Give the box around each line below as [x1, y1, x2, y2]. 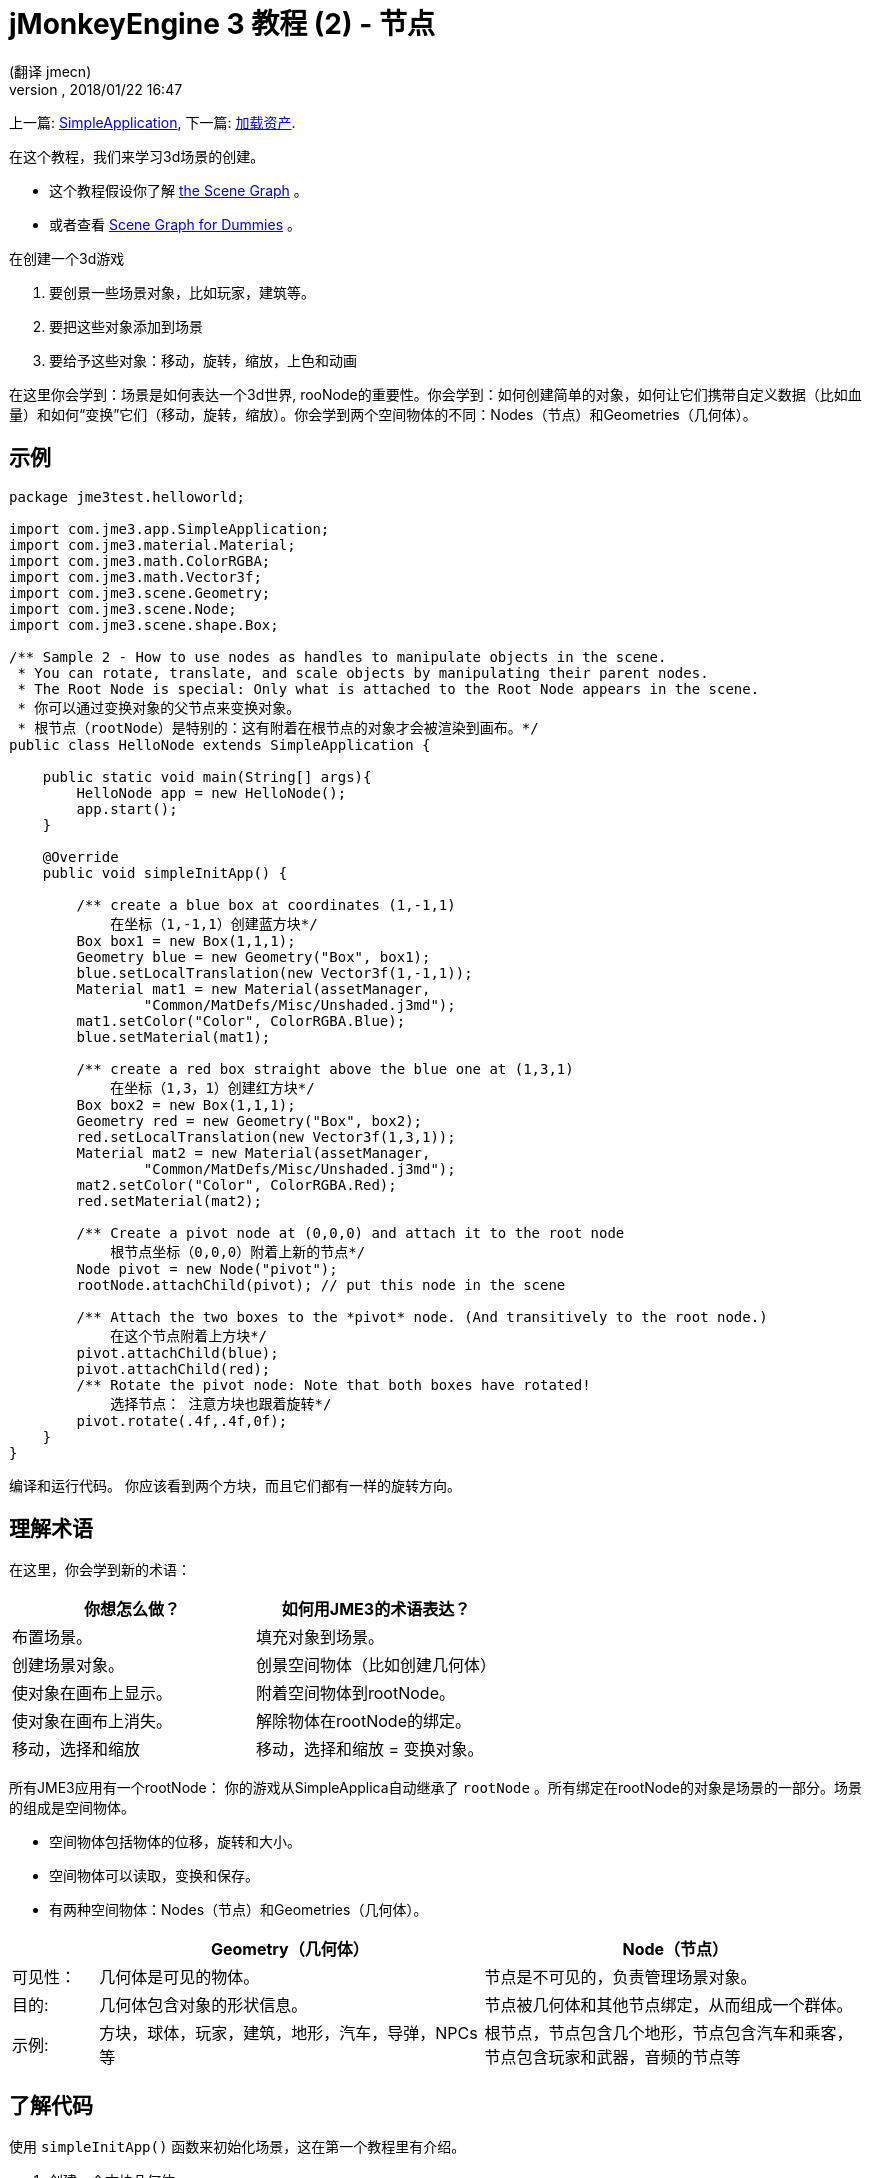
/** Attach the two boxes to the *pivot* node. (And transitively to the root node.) [76, 1308, 768, 1325]
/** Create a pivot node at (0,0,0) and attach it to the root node [76, 1224, 625, 1241]
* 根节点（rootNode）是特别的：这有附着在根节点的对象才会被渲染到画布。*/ [17, 719, 539, 736]
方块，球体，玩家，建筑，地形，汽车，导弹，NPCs [99, 2023, 478, 2044]
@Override [42, 848, 119, 865]
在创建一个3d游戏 [9, 249, 125, 267]
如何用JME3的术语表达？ [281, 1599, 471, 1620]
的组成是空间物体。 [9, 1799, 135, 1817]
